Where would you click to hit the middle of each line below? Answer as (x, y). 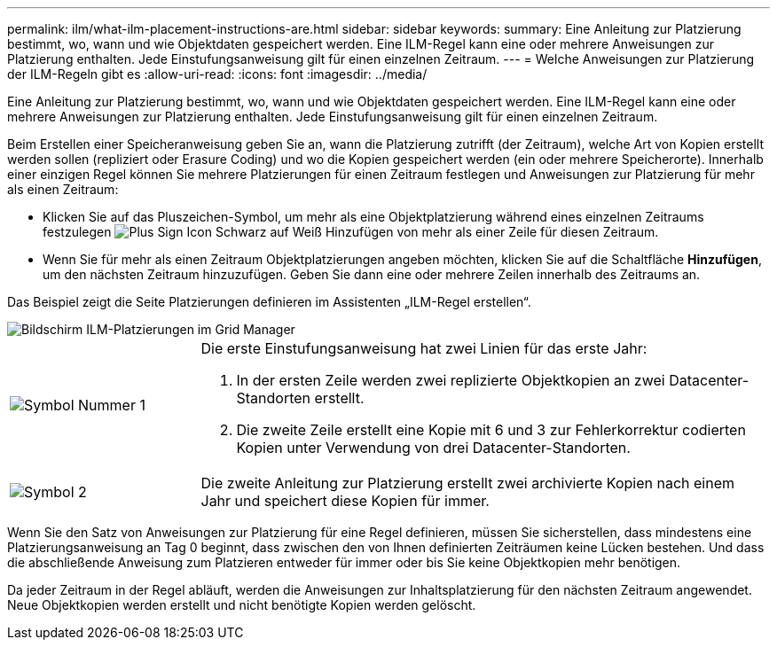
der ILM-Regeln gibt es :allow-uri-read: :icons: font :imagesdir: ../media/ (217, 74)
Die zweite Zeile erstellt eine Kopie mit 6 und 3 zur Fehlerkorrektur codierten (491, 430)
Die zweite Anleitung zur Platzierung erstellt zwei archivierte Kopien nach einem (468, 483)
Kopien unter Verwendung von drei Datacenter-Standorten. (433, 448)
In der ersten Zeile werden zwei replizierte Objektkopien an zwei (451, 380)
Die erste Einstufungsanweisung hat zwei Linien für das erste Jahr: (424, 348)
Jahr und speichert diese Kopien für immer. (345, 501)
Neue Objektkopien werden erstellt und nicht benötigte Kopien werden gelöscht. (242, 605)
